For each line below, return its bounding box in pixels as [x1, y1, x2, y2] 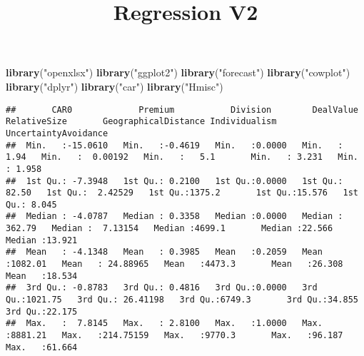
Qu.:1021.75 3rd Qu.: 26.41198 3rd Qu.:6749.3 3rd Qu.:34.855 [6, 295, 358, 305]
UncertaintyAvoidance [6, 128, 108, 138]
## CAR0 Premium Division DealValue [6, 104, 358, 115]
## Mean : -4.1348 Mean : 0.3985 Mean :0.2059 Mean [6, 247, 323, 258]
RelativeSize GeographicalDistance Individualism [6, 116, 277, 127]
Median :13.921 [6, 235, 78, 245]
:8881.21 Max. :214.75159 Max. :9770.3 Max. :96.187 [6, 330, 343, 341]
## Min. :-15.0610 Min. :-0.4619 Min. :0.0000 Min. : [6, 140, 343, 151]
